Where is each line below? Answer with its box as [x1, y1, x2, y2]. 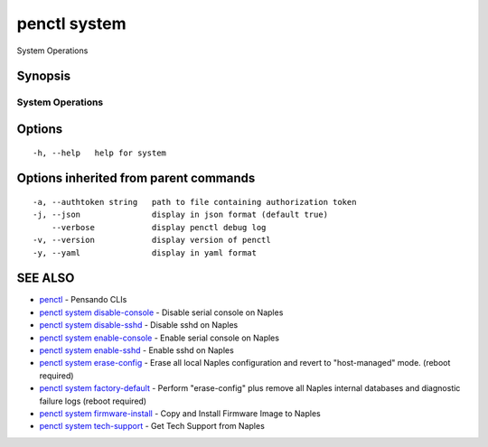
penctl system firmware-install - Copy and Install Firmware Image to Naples [39, 407, 321, 419]
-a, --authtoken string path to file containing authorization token [33, 197, 357, 207]
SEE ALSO [16, 271, 75, 286]
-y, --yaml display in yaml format [33, 247, 258, 257]
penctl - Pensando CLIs [39, 294, 127, 305]
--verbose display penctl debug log [51, 222, 267, 232]
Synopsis [16, 69, 71, 84]
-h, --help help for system [33, 147, 167, 158]
